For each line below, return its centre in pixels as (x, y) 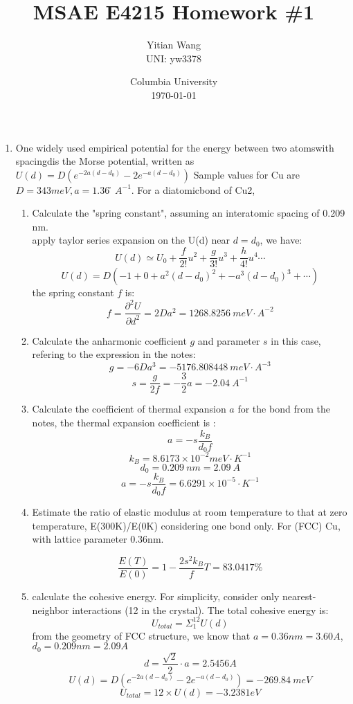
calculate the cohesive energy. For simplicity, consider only (156, 596)
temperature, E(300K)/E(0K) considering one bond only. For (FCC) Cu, (186, 525)
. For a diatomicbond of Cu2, (193, 189)
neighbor (51, 610)
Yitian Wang (174, 45)
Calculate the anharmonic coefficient (109, 340)
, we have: (281, 240)
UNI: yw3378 (174, 58)
